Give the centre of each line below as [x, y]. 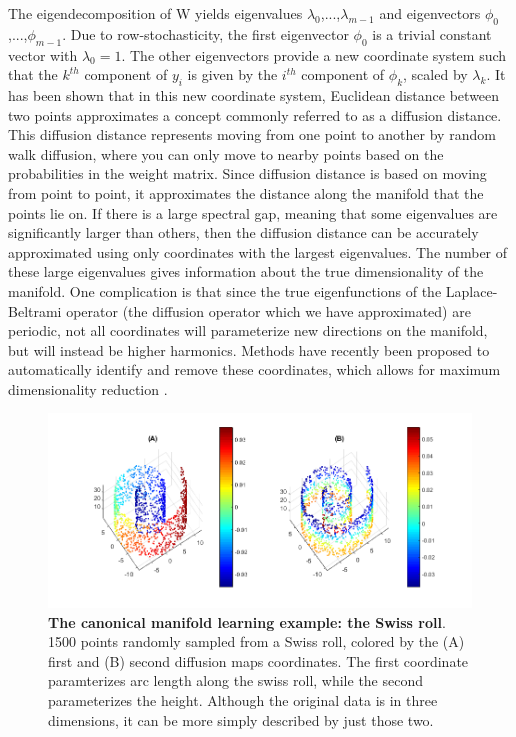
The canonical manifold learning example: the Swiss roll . [247, 621]
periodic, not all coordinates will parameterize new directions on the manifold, [248, 330]
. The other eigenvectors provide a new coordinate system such [314, 54]
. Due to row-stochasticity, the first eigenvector [205, 33]
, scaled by [435, 74]
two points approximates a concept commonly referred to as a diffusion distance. [255, 114]
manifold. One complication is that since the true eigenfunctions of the [225, 290]
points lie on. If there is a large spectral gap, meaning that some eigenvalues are [253, 212]
